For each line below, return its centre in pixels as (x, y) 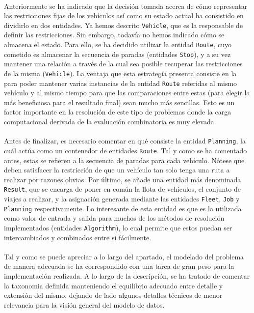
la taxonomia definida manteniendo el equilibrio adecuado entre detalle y (114, 285)
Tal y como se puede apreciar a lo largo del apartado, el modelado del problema (124, 256)
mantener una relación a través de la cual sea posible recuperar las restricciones (123, 64)
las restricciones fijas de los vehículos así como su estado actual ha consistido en (124, 15)
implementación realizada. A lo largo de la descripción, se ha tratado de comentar (127, 275)
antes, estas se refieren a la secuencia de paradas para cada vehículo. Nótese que (124, 160)
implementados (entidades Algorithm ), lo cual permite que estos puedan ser (118, 227)
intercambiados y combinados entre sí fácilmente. (78, 237)
